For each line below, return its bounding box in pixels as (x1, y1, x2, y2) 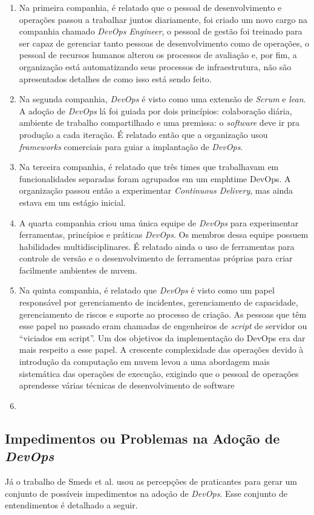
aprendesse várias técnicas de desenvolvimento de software (19, 379, 235, 392)
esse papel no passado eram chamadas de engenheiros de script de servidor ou (19, 320, 307, 332)
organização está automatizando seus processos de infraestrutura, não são (19, 60, 292, 73)
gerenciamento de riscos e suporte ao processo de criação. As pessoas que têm (19, 307, 307, 320)
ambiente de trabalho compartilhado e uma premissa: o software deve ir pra (19, 116, 300, 129)
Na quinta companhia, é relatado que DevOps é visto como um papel (19, 284, 275, 297)
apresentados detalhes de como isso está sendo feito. (19, 72, 212, 85)
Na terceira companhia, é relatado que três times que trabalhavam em (19, 160, 279, 173)
